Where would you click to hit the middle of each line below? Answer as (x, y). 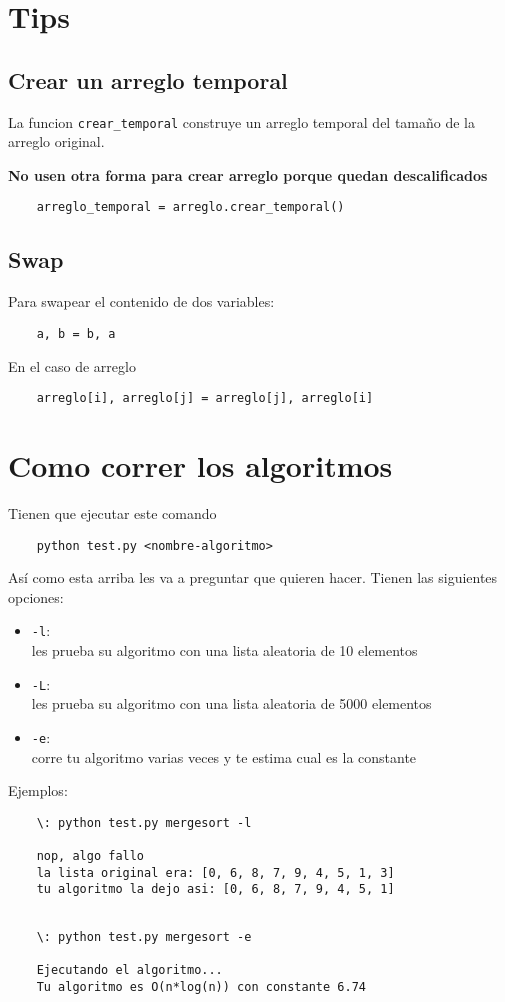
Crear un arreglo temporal (148, 79)
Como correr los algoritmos (200, 464)
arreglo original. (56, 141)
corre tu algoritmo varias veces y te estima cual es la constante (224, 756)
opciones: (36, 596)
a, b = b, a (76, 333)
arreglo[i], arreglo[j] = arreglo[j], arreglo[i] (205, 398)
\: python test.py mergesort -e (144, 936)
